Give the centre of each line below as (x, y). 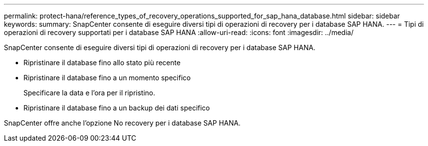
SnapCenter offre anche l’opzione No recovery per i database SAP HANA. (122, 123)
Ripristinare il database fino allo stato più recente (102, 63)
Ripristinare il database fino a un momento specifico (107, 78)
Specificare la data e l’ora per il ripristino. (89, 93)
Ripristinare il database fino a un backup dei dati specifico (117, 108)
